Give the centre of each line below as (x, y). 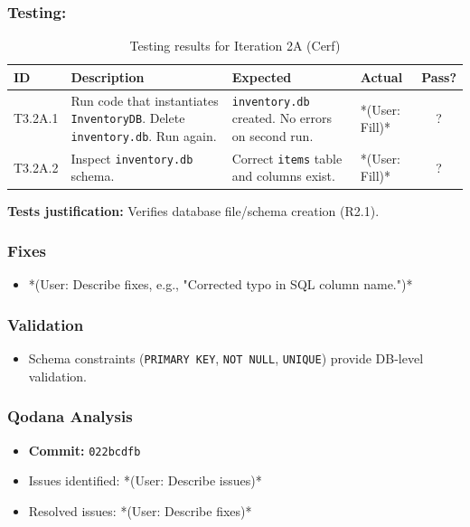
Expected (262, 76)
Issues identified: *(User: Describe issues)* (145, 480)
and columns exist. (283, 176)
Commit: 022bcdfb (85, 450)
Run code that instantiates (145, 100)
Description (108, 76)
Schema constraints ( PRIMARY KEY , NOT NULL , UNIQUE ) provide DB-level (226, 358)
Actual (381, 76)
